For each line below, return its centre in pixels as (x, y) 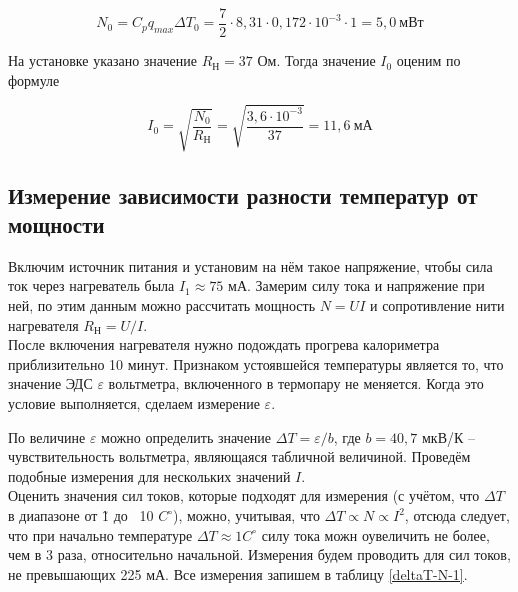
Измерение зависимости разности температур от (243, 194)
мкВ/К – (448, 436)
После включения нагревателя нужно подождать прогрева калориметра (224, 344)
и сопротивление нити (437, 305)
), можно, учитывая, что (246, 515)
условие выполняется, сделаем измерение (134, 403)
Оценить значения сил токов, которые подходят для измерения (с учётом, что (244, 495)
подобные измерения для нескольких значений (149, 475)
